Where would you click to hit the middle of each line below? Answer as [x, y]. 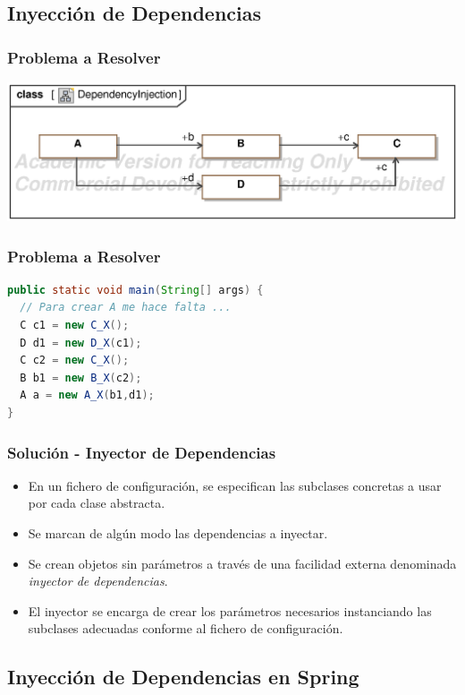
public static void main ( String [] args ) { [135, 290]
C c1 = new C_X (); [75, 326]
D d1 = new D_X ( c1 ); [81, 343]
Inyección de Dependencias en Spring [183, 677]
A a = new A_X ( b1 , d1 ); [87, 395]
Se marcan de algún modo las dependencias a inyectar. [178, 533]
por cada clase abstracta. [97, 503]
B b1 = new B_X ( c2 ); [81, 378]
